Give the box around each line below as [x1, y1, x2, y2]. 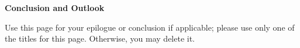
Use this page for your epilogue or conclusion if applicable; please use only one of [5, 21, 295, 33]
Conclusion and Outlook [5, 2, 105, 13]
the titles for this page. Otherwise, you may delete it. [5, 32, 195, 45]
